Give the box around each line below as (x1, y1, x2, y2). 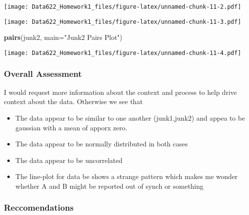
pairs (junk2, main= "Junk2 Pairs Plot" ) (4, 32, 123, 42)
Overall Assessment (4, 68, 82, 80)
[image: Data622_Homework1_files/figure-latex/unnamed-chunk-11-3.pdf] (4, 18, 241, 25)
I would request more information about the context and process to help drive (4, 87, 237, 97)
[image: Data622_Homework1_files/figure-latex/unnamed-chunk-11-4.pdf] (4, 49, 241, 56)
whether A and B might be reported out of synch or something (15, 180, 204, 191)
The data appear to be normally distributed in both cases (15, 139, 188, 149)
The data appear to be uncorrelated (15, 155, 123, 165)
